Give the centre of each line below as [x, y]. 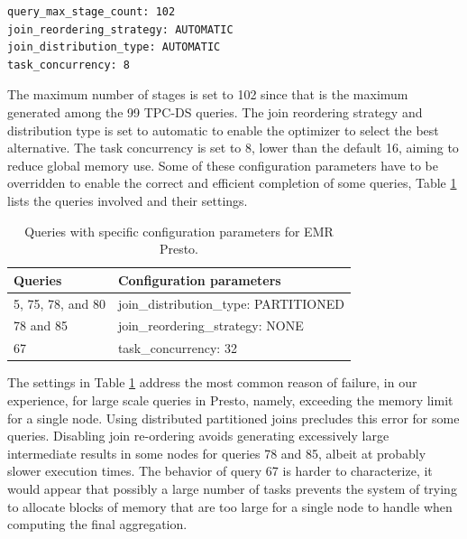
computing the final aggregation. [97, 524]
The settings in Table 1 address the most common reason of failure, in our [212, 382]
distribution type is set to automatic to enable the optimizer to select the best [223, 130]
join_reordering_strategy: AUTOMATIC [120, 29]
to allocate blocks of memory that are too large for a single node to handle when [230, 506]
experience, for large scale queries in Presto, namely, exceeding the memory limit [230, 400]
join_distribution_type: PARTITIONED [231, 303]
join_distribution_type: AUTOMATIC [114, 47]
